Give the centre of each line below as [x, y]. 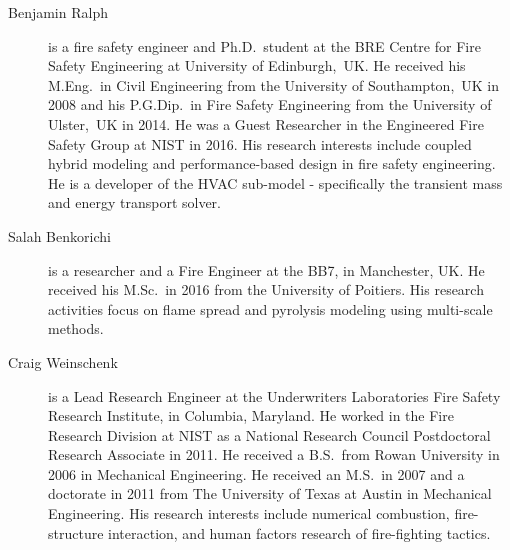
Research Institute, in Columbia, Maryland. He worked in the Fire [251, 415]
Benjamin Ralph [58, 12]
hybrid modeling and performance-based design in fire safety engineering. [272, 163]
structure [76, 532]
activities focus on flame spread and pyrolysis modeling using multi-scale [270, 308]
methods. [76, 328]
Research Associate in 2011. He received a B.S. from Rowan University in [274, 454]
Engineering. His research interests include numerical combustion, [249, 513]
